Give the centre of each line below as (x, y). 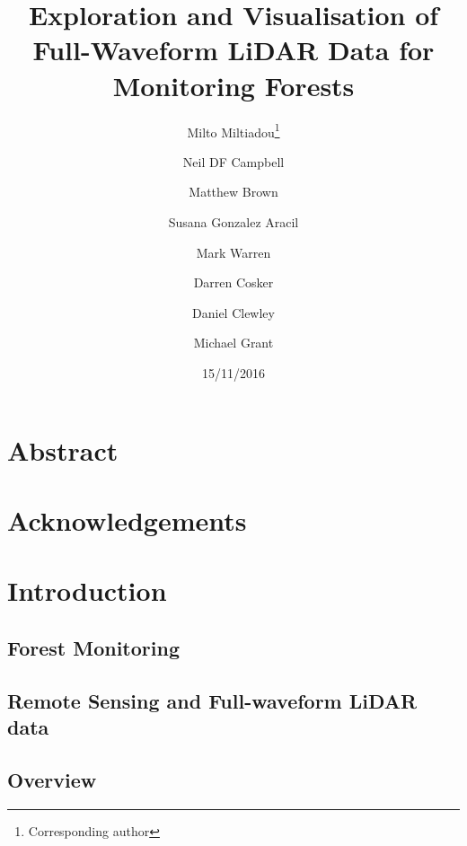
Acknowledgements (127, 520)
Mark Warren (233, 252)
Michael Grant (233, 343)
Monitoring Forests (233, 85)
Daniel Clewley (233, 312)
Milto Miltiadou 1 (233, 130)
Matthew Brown (233, 192)
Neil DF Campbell (233, 161)
